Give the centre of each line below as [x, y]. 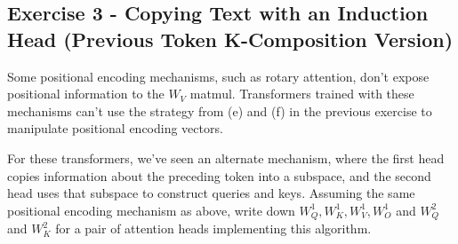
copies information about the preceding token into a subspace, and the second [219, 175]
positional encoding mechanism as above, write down [151, 210]
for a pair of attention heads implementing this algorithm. [213, 228]
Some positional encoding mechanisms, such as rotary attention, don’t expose [218, 76]
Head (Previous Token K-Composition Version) [230, 39]
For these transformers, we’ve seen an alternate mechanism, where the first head [226, 157]
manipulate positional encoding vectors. [115, 128]
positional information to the [86, 94]
